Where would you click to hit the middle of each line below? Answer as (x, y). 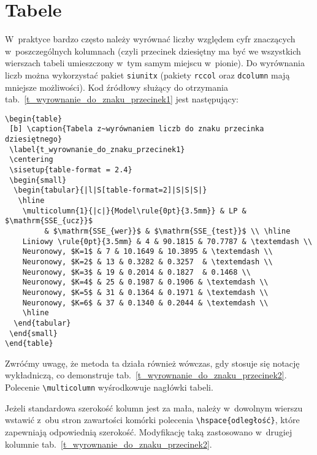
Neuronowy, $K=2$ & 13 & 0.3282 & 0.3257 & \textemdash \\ (147, 262)
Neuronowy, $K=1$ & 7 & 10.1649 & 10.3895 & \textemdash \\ (147, 252)
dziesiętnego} (34, 140)
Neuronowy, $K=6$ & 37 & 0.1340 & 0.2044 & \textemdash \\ (145, 303)
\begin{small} (38, 180)
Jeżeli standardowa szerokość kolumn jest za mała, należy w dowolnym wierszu (154, 407)
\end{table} (29, 344)
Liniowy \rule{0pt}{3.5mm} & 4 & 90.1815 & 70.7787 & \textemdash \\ (167, 241)
